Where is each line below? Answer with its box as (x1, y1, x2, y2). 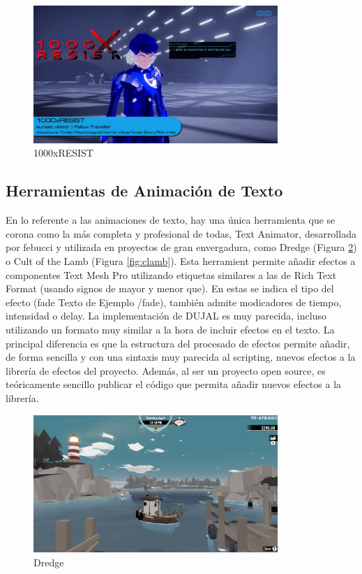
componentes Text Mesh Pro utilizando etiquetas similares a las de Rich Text (6, 267, 337, 282)
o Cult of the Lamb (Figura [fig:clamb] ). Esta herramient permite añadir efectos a (6, 254, 356, 268)
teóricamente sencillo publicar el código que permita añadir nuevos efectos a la (6, 377, 342, 392)
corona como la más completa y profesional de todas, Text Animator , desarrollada (6, 226, 356, 241)
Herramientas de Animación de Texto (6, 180, 283, 201)
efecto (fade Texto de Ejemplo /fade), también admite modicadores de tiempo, (6, 294, 342, 309)
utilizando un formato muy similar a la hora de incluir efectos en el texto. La (6, 322, 335, 337)
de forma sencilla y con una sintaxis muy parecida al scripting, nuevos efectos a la (6, 350, 356, 364)
